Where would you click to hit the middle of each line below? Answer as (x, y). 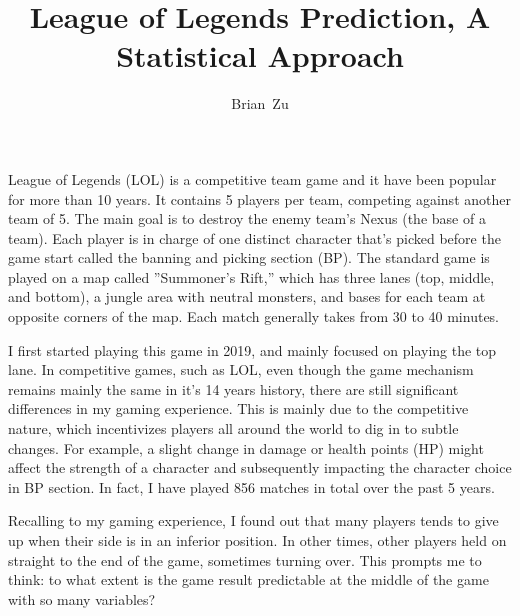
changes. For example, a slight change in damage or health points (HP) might (246, 447)
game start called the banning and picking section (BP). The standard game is (249, 257)
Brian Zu (260, 103)
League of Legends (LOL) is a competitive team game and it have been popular (252, 178)
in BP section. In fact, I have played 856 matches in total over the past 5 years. (251, 486)
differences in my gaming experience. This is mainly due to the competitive (238, 408)
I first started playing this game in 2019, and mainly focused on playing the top (252, 349)
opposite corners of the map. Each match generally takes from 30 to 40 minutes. (254, 316)
